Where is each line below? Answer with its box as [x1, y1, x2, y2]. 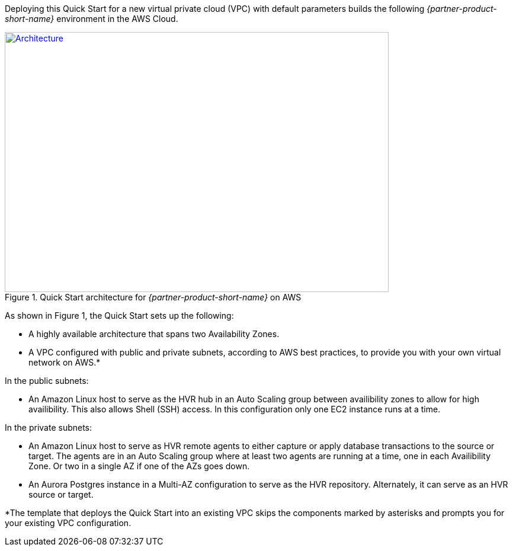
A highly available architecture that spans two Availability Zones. [28, 329, 280, 339]
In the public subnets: [5, 376, 89, 386]
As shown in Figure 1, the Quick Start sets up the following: [5, 310, 234, 321]
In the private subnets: [5, 422, 92, 433]
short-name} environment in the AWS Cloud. [5, 14, 178, 24]
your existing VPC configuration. [5, 518, 132, 528]
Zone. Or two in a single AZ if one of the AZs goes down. [28, 461, 250, 471]
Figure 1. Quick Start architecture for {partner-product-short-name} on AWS [5, 292, 302, 302]
